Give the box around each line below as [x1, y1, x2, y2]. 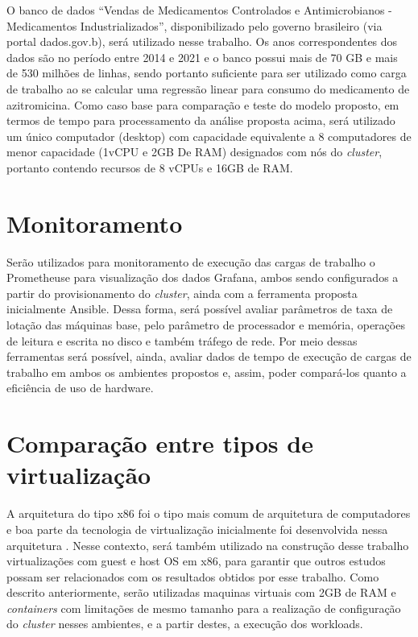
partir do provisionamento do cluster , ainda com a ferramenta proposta [6, 284, 358, 301]
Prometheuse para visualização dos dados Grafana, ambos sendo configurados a [6, 269, 399, 286]
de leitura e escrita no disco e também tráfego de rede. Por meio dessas [6, 332, 358, 349]
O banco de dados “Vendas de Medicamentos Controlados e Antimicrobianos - [6, 2, 392, 18]
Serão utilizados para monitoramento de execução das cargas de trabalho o [6, 253, 375, 270]
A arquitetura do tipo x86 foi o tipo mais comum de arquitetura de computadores [6, 505, 411, 522]
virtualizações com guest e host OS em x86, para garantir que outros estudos [6, 552, 386, 569]
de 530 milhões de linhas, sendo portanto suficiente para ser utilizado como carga [6, 64, 407, 81]
